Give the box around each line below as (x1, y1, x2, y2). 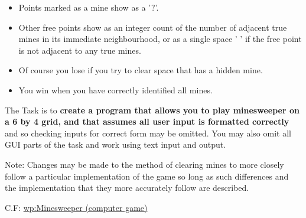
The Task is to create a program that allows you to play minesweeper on (5, 103, 300, 116)
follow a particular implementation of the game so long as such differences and (5, 170, 289, 182)
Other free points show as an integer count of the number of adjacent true (18, 21, 287, 33)
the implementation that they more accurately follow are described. (5, 181, 249, 194)
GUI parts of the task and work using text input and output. (5, 138, 226, 151)
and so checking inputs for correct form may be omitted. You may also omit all (5, 126, 291, 139)
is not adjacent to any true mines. (18, 44, 141, 56)
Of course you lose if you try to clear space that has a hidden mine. (18, 64, 263, 76)
